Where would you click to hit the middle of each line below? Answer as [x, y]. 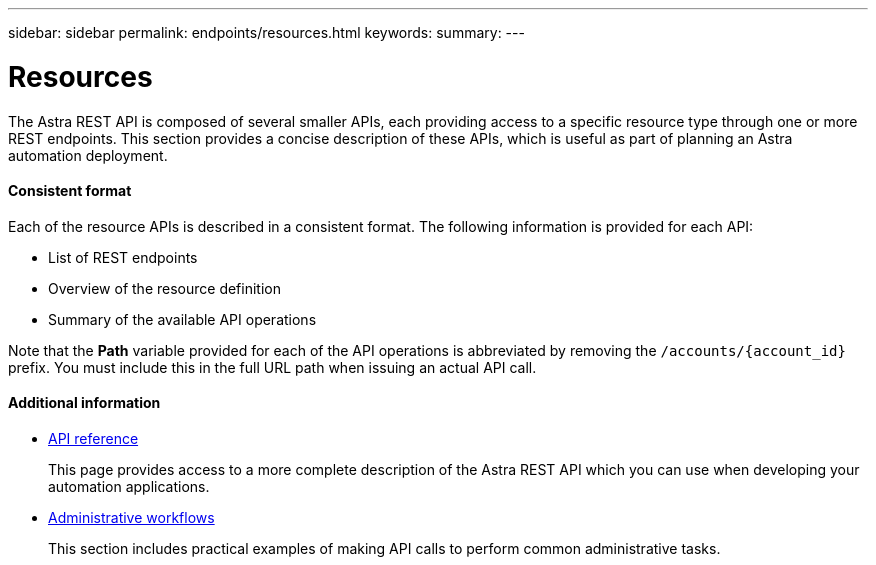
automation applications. [129, 486]
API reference [93, 438]
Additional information [84, 403]
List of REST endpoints [123, 257]
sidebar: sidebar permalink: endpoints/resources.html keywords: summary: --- [266, 32]
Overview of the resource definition [164, 288]
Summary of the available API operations [182, 319]
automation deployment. [88, 155]
